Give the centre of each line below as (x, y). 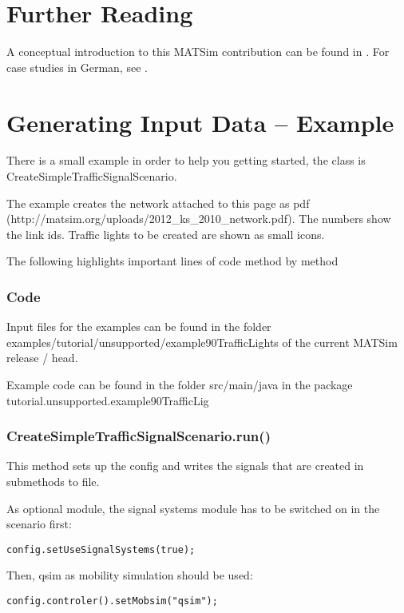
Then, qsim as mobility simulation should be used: (130, 575)
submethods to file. (53, 481)
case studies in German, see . (77, 67)
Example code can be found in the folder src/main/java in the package (180, 384)
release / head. (42, 358)
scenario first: (39, 524)
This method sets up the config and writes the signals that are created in (185, 466)
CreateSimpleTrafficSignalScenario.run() (139, 436)
